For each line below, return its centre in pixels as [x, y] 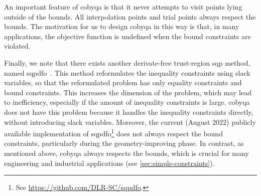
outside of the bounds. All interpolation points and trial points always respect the [130, 16]
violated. [17, 46]
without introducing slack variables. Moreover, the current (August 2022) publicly [130, 122]
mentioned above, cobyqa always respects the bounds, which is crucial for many [126, 153]
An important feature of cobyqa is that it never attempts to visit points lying [123, 7]
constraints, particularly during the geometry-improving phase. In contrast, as [124, 143]
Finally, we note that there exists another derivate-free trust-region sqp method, [127, 62]
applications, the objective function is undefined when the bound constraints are [127, 36]
